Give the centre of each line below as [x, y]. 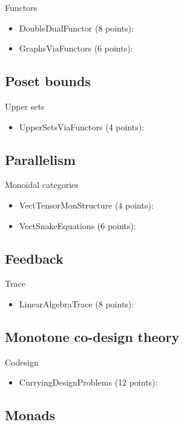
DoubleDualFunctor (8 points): [76, 28]
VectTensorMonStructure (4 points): [86, 205]
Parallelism [40, 159]
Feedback [34, 258]
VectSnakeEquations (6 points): [77, 225]
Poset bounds [48, 81]
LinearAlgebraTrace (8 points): [77, 303]
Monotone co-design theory [92, 336]
